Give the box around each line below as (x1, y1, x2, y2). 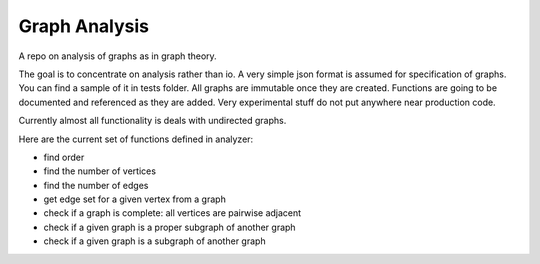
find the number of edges (43, 179, 149, 191)
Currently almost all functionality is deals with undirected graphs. (18, 115, 287, 127)
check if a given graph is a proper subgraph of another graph (43, 221, 296, 233)
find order (43, 151, 85, 163)
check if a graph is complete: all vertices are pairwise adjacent (43, 207, 302, 219)
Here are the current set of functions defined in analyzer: (18, 133, 254, 145)
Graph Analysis (18, 15, 150, 37)
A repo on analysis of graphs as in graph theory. (18, 50, 217, 62)
